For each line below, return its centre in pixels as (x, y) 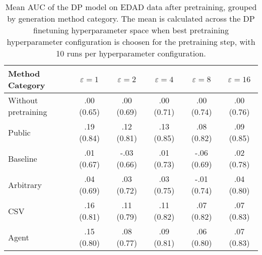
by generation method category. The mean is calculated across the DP (131, 18)
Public (19, 132)
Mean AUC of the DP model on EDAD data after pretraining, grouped (131, 7)
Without (23, 100)
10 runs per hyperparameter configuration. (131, 53)
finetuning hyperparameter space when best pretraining (131, 30)
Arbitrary (25, 184)
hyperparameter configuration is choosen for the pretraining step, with (131, 42)
